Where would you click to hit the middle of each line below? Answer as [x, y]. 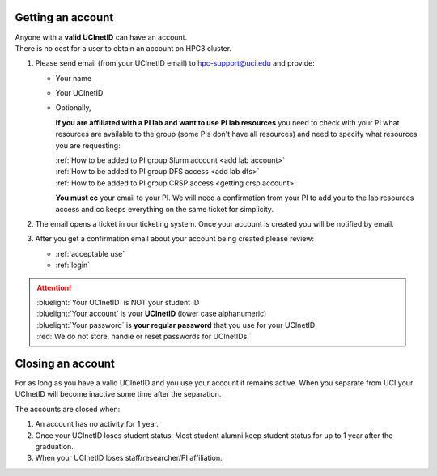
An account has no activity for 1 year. [97, 424]
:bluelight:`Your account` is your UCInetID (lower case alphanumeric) [152, 314]
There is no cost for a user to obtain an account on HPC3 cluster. [123, 48]
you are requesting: [88, 145]
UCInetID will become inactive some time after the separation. [118, 394]
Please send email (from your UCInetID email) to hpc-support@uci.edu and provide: [175, 63]
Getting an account [64, 17]
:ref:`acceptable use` [90, 253]
